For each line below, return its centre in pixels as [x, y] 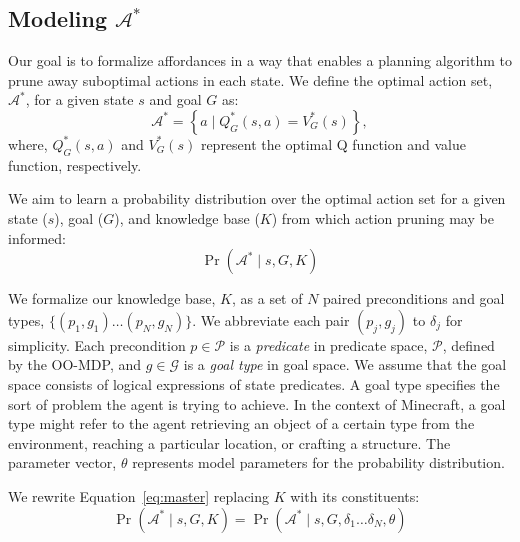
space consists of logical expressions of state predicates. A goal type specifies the [254, 383]
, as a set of [267, 298]
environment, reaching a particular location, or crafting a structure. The [229, 442]
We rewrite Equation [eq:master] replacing [139, 495]
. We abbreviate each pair [271, 319]
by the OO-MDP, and [75, 364]
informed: [37, 237]
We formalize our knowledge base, [112, 298]
